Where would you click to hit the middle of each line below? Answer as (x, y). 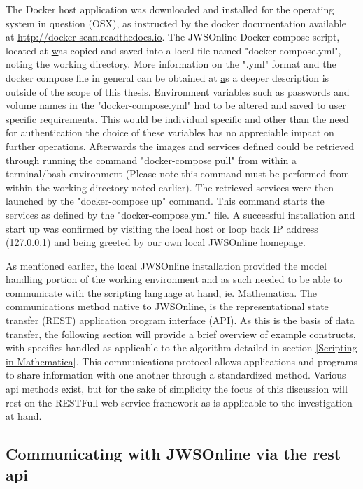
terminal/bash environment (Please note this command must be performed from (178, 174)
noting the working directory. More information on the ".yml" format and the (171, 64)
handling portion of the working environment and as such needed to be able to (174, 279)
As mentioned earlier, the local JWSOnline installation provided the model (166, 265)
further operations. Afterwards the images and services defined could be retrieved (180, 146)
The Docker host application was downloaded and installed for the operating (170, 9)
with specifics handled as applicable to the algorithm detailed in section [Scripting (181, 348)
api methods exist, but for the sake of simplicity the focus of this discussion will (177, 389)
